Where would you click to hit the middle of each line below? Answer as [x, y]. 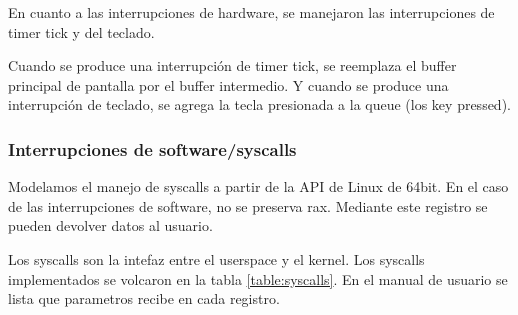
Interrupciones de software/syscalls [152, 148]
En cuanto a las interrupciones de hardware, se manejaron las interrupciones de [251, 12]
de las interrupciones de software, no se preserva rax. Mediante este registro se [248, 205]
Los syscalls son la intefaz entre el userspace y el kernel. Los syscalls [216, 258]
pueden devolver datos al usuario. [110, 225]
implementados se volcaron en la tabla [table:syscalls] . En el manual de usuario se [258, 278]
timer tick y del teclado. [81, 31]
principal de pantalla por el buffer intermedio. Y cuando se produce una [228, 84]
